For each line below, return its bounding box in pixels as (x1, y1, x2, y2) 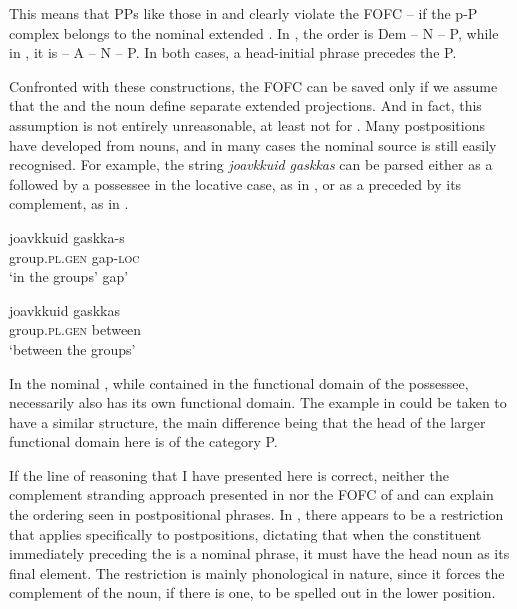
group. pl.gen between (9, 319, 142, 340)
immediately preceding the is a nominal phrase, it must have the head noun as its (9, 543, 510, 564)
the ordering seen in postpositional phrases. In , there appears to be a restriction (9, 504, 504, 525)
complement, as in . (9, 193, 129, 214)
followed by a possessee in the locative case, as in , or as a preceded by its (9, 173, 462, 194)
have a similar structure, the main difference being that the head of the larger (9, 411, 486, 432)
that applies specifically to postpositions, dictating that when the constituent (9, 523, 482, 544)
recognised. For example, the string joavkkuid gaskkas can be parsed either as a (9, 154, 493, 175)
